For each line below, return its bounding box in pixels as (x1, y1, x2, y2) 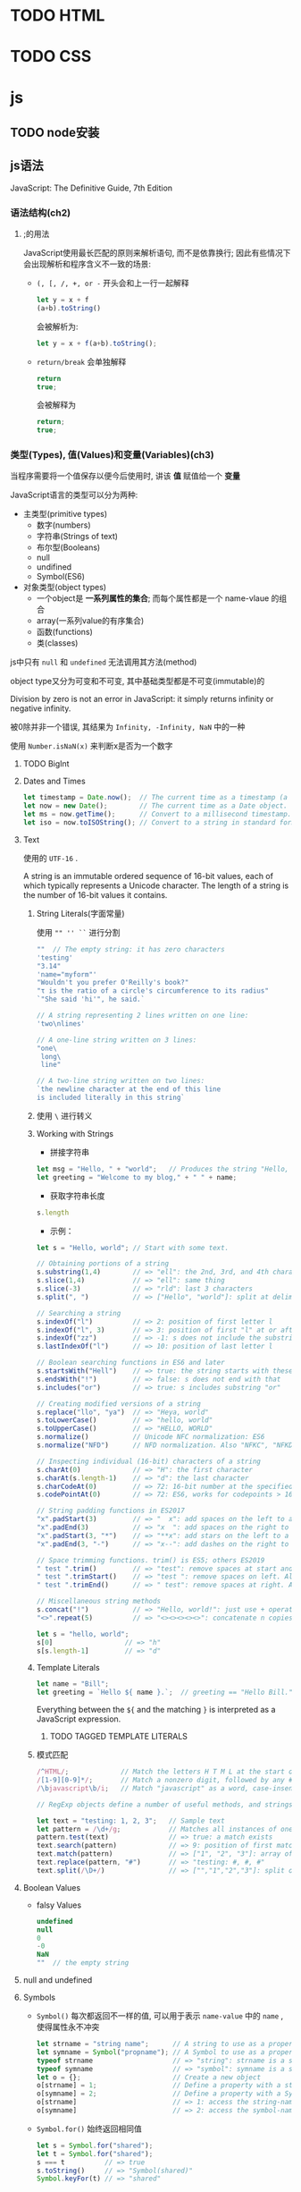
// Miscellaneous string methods (36, 1597, 162, 1606)
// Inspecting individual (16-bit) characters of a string (36, 1457, 262, 1466)
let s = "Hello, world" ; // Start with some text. (36, 1243, 230, 1252)
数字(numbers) (36, 520, 92, 530)
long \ (40, 1052, 62, 1061)
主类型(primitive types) (22, 509, 108, 520)
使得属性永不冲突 (36, 2022, 100, 2033)
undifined (36, 562, 72, 572)
